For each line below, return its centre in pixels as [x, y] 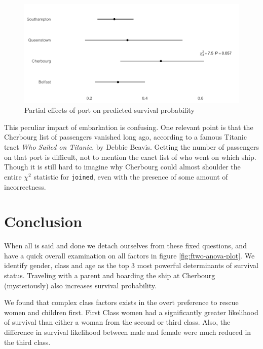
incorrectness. [25, 186]
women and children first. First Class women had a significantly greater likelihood [131, 312]
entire [13, 176]
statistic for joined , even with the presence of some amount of [131, 176]
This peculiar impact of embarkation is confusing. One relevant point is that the [129, 127]
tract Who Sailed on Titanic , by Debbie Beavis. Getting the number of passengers [131, 147]
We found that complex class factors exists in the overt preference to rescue [121, 302]
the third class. [27, 342]
